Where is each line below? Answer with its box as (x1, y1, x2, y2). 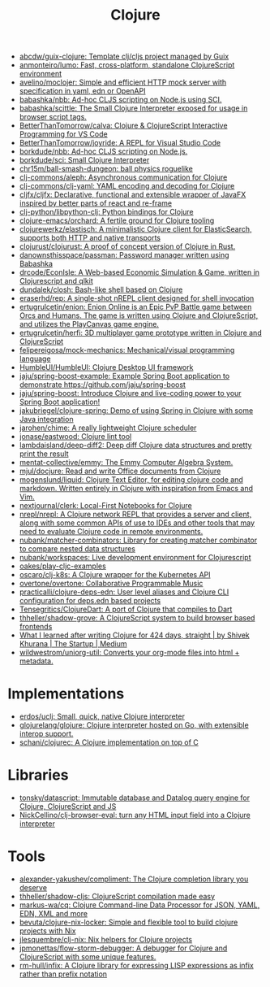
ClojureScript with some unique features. (19, 952, 156, 961)
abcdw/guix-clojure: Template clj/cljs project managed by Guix (19, 51, 229, 62)
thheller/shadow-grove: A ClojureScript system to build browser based (19, 613, 255, 623)
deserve (19, 883, 48, 892)
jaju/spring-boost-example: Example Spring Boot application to (19, 372, 230, 381)
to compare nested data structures (19, 544, 135, 554)
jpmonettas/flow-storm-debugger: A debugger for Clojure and (19, 943, 228, 953)
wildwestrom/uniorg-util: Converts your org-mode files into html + (19, 648, 240, 658)
